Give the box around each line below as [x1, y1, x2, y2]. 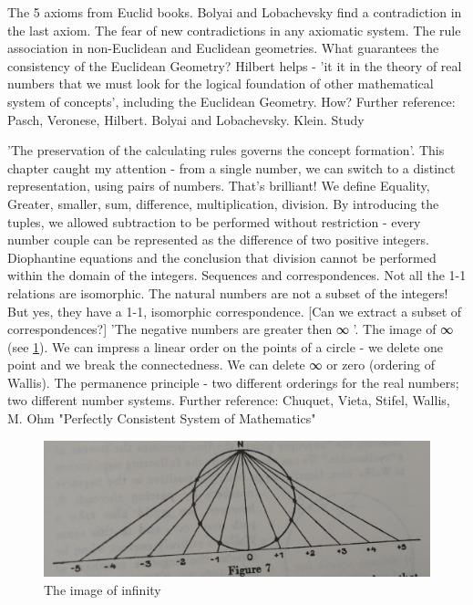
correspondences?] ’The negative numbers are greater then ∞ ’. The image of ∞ [7, 319, 454, 339]
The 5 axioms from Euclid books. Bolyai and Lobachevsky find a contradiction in [7, 3, 462, 21]
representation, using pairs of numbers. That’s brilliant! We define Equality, [7, 176, 430, 195]
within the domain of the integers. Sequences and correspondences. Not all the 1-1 [7, 266, 467, 285]
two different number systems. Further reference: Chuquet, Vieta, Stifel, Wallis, [7, 391, 450, 410]
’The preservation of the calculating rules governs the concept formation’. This [7, 141, 445, 160]
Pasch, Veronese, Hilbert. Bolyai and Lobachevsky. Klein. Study [7, 110, 365, 129]
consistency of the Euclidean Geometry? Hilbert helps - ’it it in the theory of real [7, 56, 462, 75]
